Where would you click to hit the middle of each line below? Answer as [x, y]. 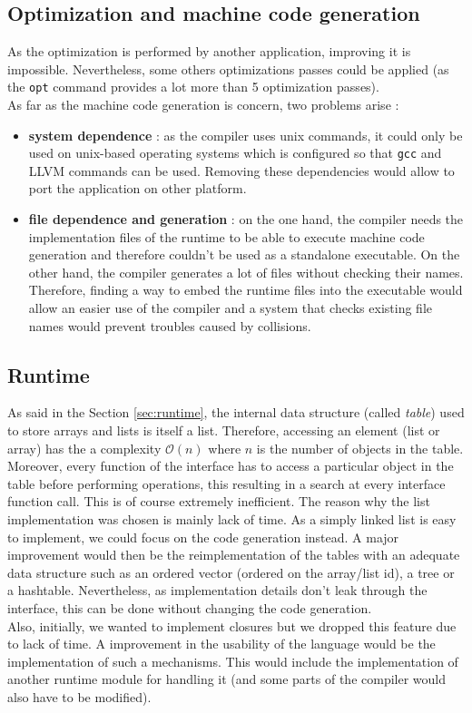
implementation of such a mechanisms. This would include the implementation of [233, 661]
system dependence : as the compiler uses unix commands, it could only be [246, 135]
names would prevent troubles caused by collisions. [170, 325]
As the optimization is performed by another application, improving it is [209, 51]
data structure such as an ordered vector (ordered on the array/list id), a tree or [231, 572]
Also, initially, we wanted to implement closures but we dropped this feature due [232, 625]
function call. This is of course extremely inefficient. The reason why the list [219, 501]
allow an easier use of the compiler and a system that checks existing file [230, 308]
